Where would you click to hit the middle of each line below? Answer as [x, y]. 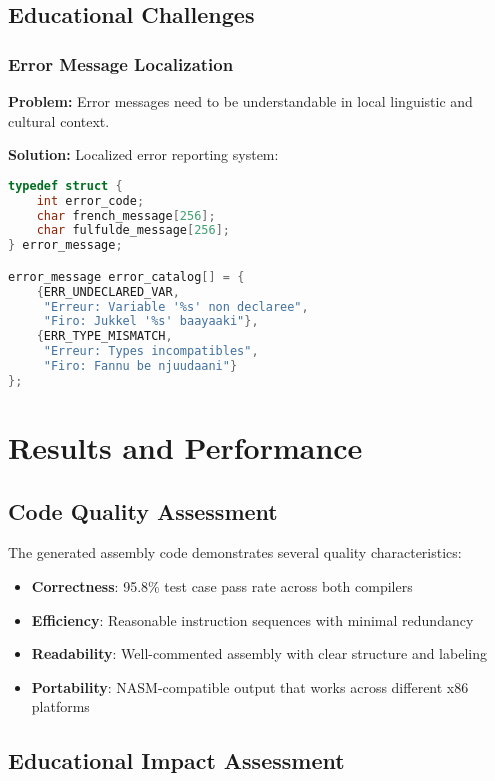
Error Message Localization [121, 63]
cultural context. [59, 120]
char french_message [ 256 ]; [126, 215]
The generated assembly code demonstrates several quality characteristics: [235, 552]
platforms [60, 706]
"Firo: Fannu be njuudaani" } [140, 366]
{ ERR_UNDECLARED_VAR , [108, 291]
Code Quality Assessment [143, 510]
